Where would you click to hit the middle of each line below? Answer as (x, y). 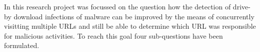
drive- (241, 6)
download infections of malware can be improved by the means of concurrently (134, 16)
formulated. (22, 45)
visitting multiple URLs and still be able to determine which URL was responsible (130, 26)
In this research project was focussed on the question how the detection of (117, 6)
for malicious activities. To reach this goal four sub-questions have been (113, 35)
